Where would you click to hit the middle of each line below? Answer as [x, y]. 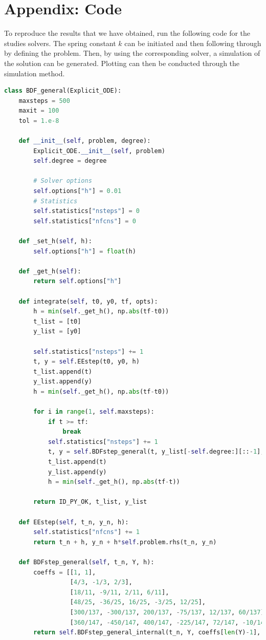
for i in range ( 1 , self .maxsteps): [94, 412]
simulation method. [35, 73]
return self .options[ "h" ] [77, 281]
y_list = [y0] [57, 332]
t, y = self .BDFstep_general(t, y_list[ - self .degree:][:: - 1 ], [156, 452]
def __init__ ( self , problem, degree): [85, 141]
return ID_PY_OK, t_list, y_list [90, 502]
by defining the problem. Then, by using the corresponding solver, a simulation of [132, 53]
